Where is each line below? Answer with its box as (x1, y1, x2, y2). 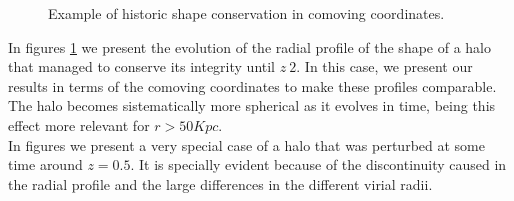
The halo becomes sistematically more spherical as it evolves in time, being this (8, 95, 496, 116)
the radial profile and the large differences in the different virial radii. (8, 173, 433, 194)
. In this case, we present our (296, 56, 473, 77)
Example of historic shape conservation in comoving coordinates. (48, 3, 445, 23)
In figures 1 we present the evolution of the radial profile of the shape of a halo (8, 36, 492, 57)
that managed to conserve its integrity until (8, 56, 276, 77)
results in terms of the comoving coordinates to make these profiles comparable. (8, 75, 497, 96)
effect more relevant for (8, 114, 150, 135)
